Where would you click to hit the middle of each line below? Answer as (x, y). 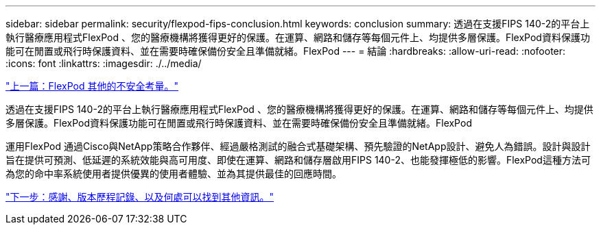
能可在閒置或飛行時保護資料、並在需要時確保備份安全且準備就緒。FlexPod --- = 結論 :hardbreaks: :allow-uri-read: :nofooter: (286, 51)
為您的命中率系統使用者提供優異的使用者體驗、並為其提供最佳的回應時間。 (174, 174)
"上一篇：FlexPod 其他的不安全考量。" (92, 86)
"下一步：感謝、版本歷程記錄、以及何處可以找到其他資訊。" (140, 197)
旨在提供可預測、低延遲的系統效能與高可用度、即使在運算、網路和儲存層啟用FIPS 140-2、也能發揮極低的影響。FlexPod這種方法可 (298, 160)
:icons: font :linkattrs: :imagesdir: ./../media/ (104, 63)
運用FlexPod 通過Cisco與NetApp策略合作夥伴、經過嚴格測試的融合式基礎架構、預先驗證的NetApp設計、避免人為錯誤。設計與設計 (298, 146)
